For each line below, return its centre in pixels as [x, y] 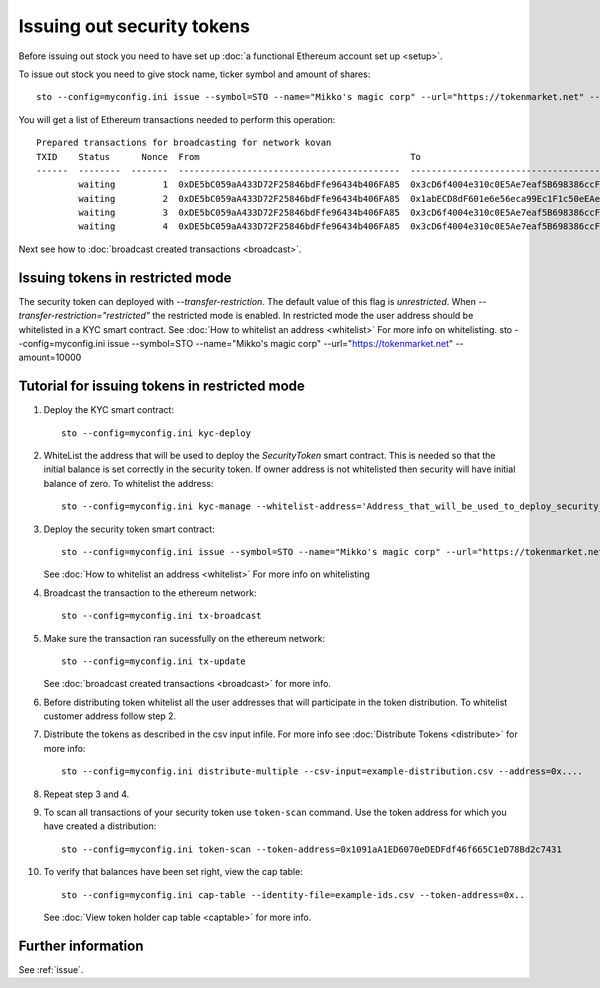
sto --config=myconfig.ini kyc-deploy [156, 433]
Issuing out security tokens [134, 26]
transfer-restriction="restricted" [84, 316]
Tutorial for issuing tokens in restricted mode [161, 386]
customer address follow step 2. [110, 716]
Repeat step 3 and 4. [86, 794]
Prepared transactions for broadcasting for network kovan [184, 143]
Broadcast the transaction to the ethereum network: [150, 592]
